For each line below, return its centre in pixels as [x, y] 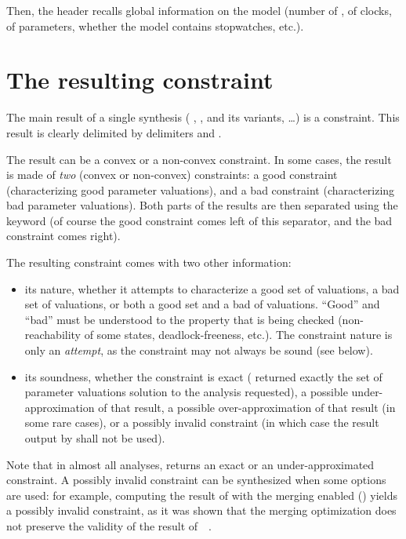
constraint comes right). [63, 236]
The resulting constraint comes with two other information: [149, 262]
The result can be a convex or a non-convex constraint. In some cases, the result [199, 159]
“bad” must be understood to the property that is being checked [179, 319]
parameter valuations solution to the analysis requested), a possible [186, 392]
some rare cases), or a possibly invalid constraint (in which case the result [202, 422]
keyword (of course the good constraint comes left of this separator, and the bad [199, 220]
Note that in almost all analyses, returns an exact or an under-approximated [190, 464]
